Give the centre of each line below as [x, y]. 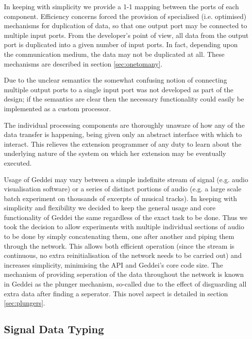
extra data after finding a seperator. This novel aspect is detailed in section [116, 293]
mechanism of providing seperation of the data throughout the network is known [124, 274]
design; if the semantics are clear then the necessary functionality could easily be [124, 99]
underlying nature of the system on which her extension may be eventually [115, 153]
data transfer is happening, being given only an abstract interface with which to [123, 134]
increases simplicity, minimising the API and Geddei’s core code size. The [114, 264]
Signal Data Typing [54, 329]
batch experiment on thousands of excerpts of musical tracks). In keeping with [120, 198]
